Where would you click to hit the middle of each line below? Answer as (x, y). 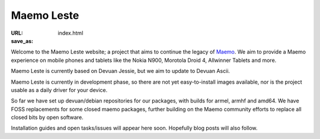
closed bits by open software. (47, 117)
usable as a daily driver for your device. (59, 90)
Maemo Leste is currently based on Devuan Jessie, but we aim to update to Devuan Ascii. (121, 71)
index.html (71, 33)
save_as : (22, 41)
